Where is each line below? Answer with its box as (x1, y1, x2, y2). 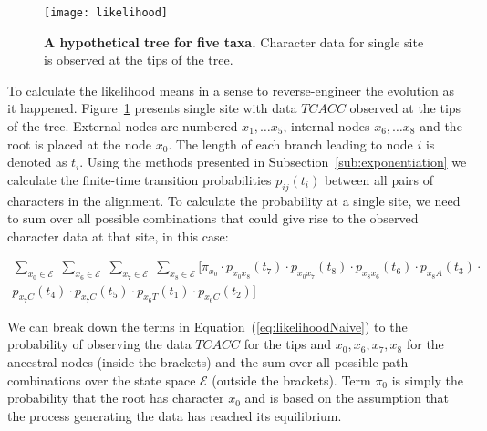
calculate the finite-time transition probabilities (7, 169, 272, 189)
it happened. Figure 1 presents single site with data (7, 98, 297, 118)
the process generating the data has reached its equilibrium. (7, 405, 342, 425)
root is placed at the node (7, 134, 152, 153)
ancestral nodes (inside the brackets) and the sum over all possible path (7, 353, 409, 372)
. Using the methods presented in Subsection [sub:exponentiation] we (79, 152, 467, 171)
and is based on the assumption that (244, 388, 450, 407)
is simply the (391, 370, 464, 389)
